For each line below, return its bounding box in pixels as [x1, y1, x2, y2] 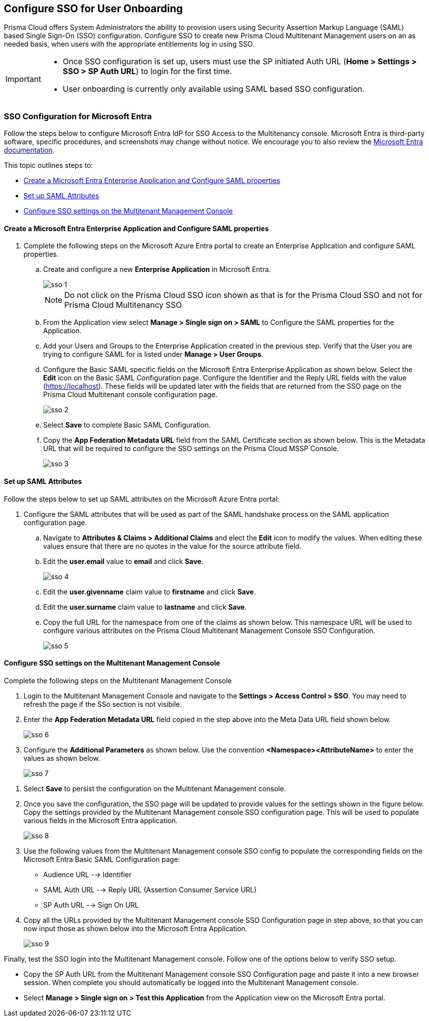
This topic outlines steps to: [4, 161, 93, 170]
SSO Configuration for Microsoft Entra [4, 111, 152, 121]
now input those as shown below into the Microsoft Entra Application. [24, 924, 248, 933]
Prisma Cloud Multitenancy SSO [64, 300, 182, 310]
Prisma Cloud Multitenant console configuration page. [43, 390, 218, 399]
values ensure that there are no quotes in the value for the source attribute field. [43, 541, 302, 550]
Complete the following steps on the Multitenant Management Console [4, 676, 232, 685]
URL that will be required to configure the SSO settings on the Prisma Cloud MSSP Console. [43, 444, 339, 453]
